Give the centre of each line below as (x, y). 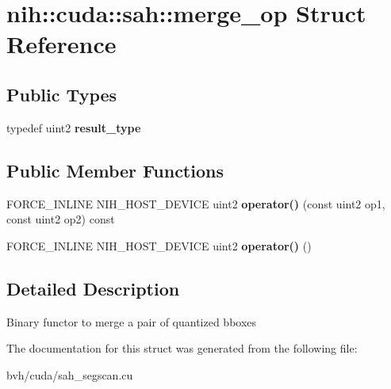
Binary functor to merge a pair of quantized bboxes (132, 321)
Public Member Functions (115, 170)
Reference (61, 44)
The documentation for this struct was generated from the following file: (182, 348)
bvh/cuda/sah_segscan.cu (70, 374)
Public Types (62, 94)
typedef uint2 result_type (74, 127)
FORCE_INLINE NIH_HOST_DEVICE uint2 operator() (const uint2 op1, (196, 203)
